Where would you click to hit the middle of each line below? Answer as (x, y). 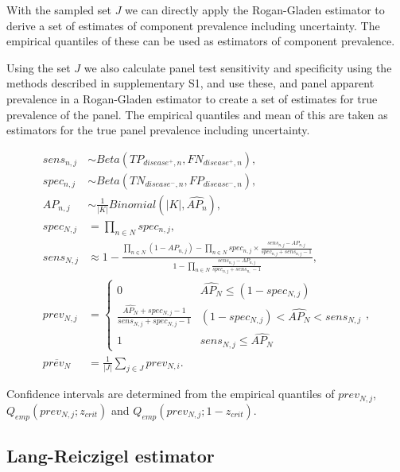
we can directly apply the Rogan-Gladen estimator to (255, 10)
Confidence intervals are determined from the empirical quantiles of (171, 394)
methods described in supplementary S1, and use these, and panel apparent (190, 83)
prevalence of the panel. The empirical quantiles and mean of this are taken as (197, 114)
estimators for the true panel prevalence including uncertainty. (158, 130)
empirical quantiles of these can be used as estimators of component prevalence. (201, 41)
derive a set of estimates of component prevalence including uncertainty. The (193, 25)
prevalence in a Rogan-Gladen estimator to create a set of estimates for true (192, 98)
